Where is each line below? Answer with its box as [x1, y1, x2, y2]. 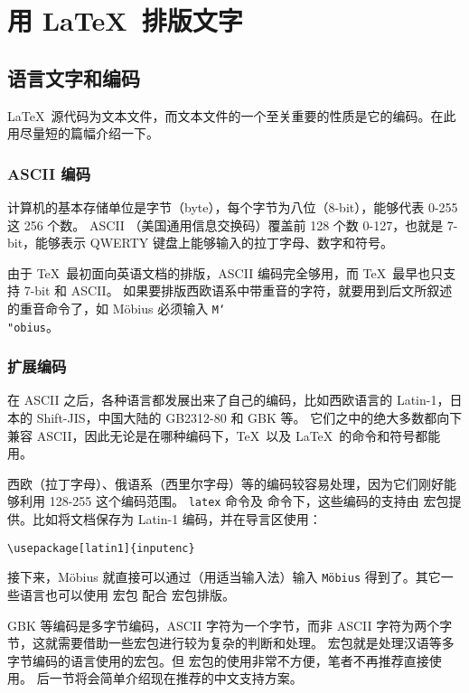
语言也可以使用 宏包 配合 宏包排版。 [19, 585, 235, 604]
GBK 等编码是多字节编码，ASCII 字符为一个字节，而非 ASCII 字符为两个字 [7, 615, 453, 634]
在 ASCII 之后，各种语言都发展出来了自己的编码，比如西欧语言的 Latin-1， [7, 390, 450, 409]
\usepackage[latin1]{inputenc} [7, 541, 195, 555]
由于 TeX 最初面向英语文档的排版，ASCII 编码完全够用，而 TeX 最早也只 [7, 263, 444, 282]
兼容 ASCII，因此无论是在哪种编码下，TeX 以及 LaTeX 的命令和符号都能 [7, 426, 441, 445]
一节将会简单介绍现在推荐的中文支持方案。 [49, 669, 303, 688]
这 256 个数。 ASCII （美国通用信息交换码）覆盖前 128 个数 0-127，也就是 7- [7, 215, 458, 234]
